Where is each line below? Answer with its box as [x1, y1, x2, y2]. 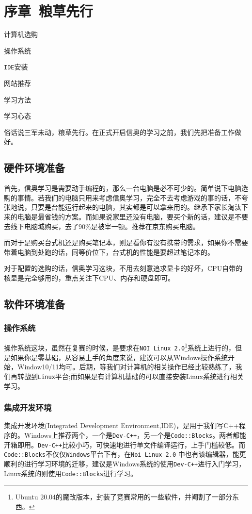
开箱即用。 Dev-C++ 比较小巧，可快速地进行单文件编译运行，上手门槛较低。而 [4, 439, 246, 449]
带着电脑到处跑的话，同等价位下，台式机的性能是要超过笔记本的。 [4, 247, 214, 257]
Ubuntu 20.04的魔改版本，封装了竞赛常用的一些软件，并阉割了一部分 [15, 492, 233, 502]
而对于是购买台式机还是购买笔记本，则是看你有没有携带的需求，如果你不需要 [4, 237, 248, 248]
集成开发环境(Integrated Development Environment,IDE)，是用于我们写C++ [4, 420, 239, 431]
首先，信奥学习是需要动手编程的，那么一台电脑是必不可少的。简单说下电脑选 [4, 183, 248, 193]
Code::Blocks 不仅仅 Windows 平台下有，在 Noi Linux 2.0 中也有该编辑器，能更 [4, 449, 246, 459]
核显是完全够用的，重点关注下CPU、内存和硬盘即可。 [4, 272, 175, 282]
